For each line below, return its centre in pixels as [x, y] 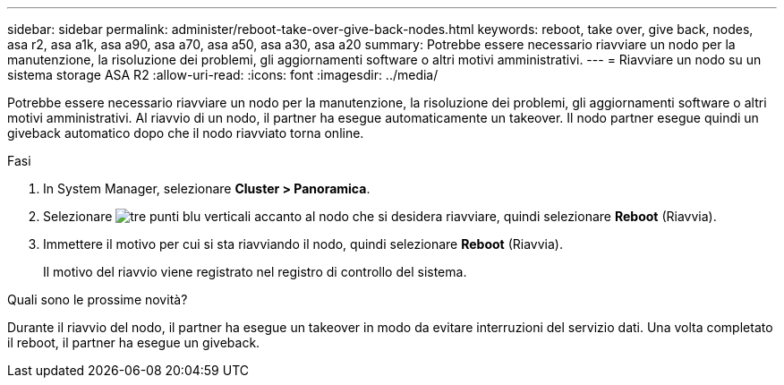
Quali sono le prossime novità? [98, 299]
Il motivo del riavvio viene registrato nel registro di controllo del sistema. [255, 272]
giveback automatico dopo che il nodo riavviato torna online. [186, 133]
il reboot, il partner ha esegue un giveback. [134, 342]
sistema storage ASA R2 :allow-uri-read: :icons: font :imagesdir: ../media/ [223, 75]
